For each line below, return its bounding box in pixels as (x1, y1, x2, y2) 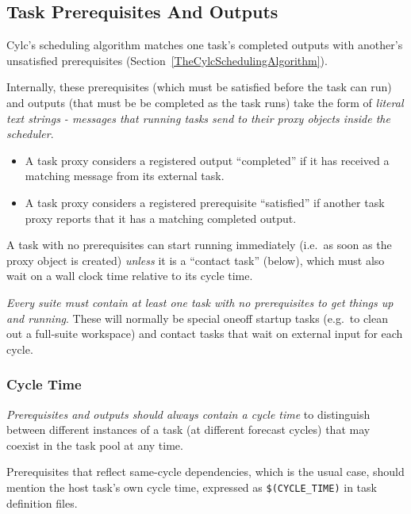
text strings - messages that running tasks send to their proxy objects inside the (6, 109, 390, 126)
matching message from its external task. (25, 167, 225, 184)
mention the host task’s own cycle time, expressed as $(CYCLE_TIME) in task (6, 478, 377, 495)
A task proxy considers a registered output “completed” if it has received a (25, 152, 390, 168)
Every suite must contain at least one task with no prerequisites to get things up (6, 293, 394, 310)
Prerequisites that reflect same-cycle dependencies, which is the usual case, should (6, 463, 405, 480)
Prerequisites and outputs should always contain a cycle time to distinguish (6, 405, 371, 422)
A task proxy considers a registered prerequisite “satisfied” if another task (25, 194, 385, 210)
